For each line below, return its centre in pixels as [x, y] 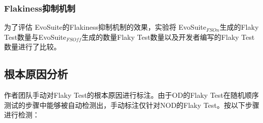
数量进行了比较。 [32, 47]
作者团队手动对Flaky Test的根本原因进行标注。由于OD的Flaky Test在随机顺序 [131, 95]
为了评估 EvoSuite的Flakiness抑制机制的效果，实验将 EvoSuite [105, 27]
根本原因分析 [36, 74]
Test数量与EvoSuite [35, 37]
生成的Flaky [239, 27]
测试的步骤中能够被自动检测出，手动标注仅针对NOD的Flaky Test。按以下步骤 [132, 105]
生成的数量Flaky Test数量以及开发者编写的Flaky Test [168, 37]
